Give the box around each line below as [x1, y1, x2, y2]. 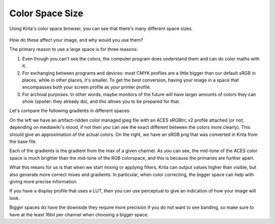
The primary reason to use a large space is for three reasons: [9, 46, 138, 52]
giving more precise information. [9, 178, 78, 184]
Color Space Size [9, 8, 84, 19]
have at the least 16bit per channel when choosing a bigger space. [9, 211, 149, 217]
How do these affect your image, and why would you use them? [9, 37, 144, 43]
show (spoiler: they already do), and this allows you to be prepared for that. [22, 98, 180, 104]
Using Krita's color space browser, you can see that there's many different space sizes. [9, 25, 193, 32]
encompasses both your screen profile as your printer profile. [22, 84, 151, 90]
